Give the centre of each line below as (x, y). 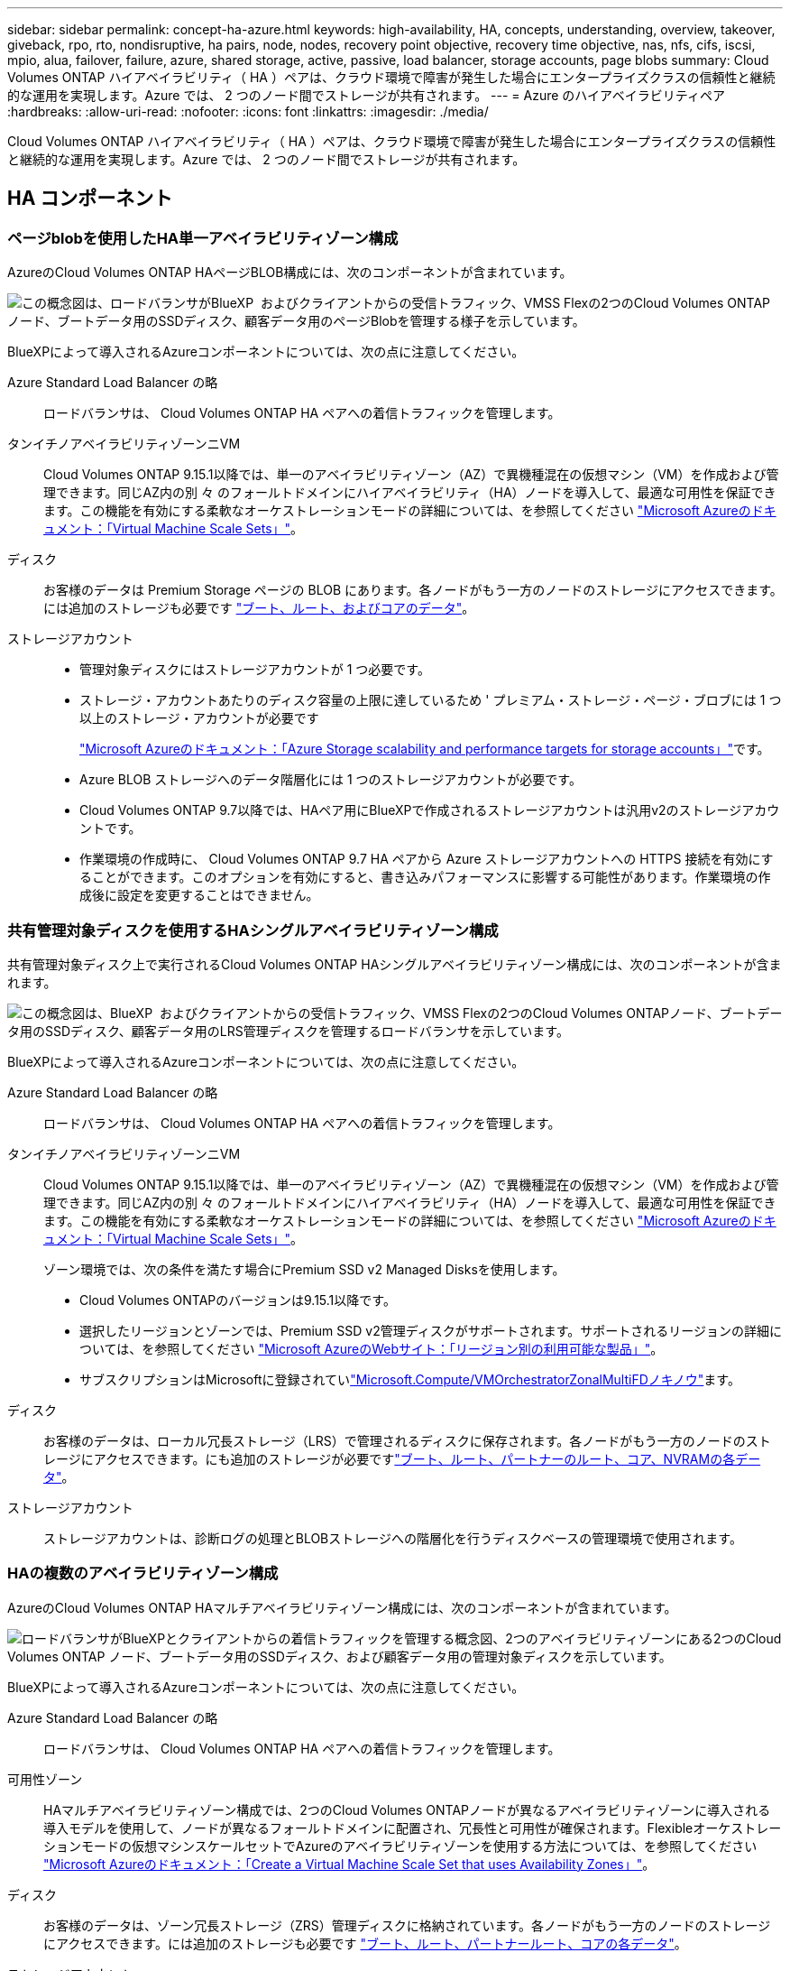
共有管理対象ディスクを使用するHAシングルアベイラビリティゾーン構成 (253, 930)
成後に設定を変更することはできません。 (199, 895)
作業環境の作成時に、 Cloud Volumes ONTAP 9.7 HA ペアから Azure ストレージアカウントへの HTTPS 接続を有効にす (427, 859)
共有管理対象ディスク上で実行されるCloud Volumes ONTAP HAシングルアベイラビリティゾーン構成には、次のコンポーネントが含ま (395, 964)
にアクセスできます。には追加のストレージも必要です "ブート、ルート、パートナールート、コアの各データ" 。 (365, 1943)
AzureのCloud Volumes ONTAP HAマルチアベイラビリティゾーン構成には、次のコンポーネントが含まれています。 (342, 1607)
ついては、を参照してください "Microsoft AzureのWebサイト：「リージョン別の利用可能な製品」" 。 (372, 1348)
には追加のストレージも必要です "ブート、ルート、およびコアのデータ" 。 (259, 608)
